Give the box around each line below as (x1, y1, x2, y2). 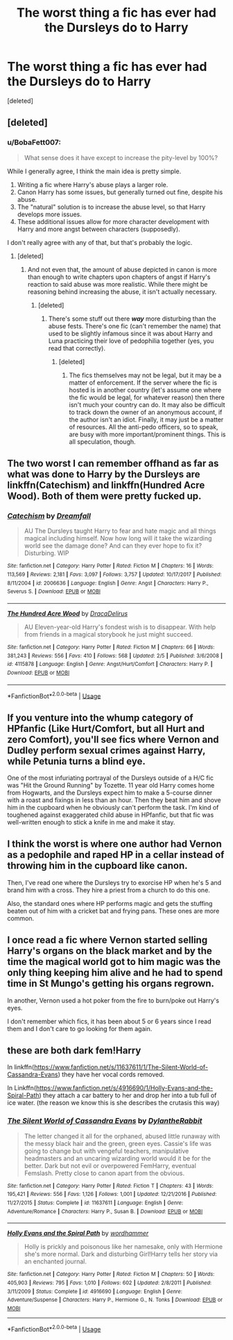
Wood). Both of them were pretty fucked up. (7, 490, 202, 502)
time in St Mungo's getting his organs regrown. (7, 978, 215, 989)
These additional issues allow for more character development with (17, 217, 209, 225)
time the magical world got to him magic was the (7, 956, 221, 968)
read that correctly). (48, 344, 106, 352)
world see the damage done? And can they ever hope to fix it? (24, 541, 202, 550)
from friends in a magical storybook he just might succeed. (24, 630, 193, 638)
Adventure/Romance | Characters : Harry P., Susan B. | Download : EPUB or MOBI (7, 1208, 203, 1215)
